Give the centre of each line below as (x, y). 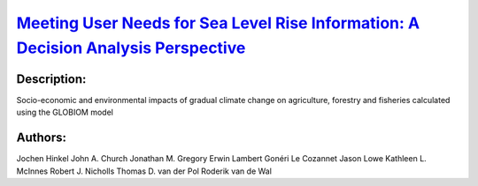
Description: (51, 79)
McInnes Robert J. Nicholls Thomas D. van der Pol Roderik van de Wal (144, 171)
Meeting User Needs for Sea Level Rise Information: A (218, 23)
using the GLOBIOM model (65, 112)
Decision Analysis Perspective (131, 48)
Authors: (41, 138)
